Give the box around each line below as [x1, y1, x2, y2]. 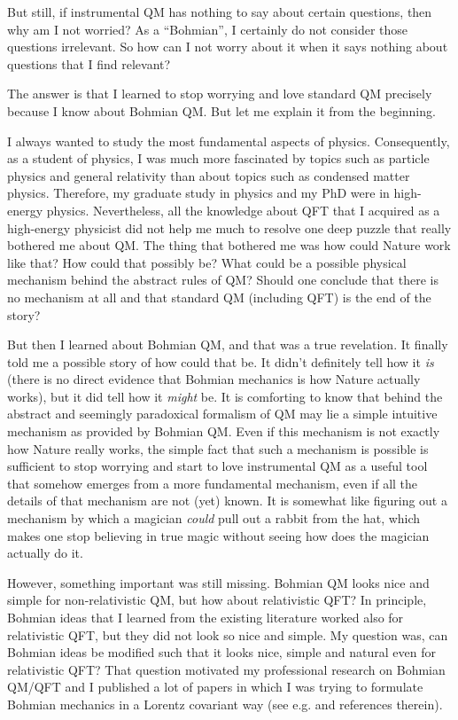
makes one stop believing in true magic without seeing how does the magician [7, 526, 430, 544]
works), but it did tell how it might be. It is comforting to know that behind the [7, 387, 443, 405]
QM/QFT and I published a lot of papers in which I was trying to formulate [7, 677, 423, 696]
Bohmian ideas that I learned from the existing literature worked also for [7, 608, 404, 626]
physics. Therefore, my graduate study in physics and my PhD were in [7, 184, 390, 202]
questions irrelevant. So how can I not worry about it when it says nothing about [7, 37, 448, 56]
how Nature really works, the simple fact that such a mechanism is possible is [7, 439, 429, 458]
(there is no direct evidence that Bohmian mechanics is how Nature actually [7, 370, 421, 388]
